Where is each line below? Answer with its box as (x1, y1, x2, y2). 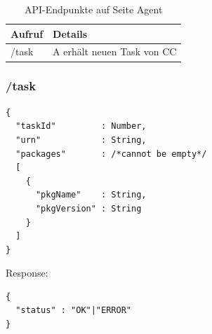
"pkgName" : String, (35, 190, 147, 200)
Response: (6, 265, 48, 280)
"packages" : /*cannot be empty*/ (15, 148, 207, 159)
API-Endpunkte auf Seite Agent (24, 2, 163, 16)
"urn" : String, (15, 134, 147, 145)
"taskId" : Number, (15, 121, 147, 132)
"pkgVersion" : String (35, 203, 142, 214)
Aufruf (11, 26, 44, 41)
